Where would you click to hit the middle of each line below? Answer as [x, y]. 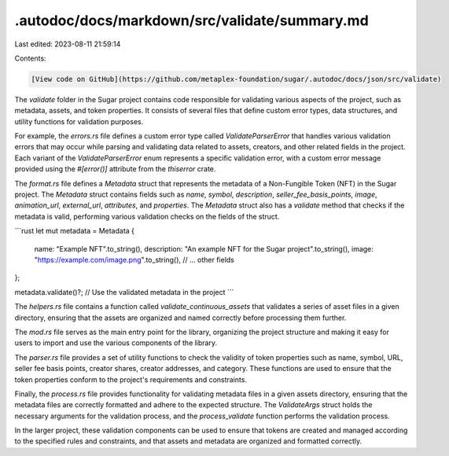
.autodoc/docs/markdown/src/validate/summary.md [191, 20]
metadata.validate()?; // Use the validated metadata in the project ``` [124, 292]
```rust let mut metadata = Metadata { [75, 231]
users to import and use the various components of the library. [116, 343]
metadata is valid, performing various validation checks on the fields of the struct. [147, 216]
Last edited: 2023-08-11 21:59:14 [68, 44]
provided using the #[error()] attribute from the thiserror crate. [115, 169]
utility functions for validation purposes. [79, 121]
